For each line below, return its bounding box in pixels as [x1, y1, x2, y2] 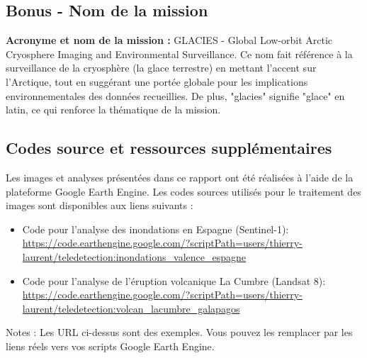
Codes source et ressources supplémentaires [6, 137, 332, 159]
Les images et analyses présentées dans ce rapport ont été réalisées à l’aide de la [6, 169, 354, 184]
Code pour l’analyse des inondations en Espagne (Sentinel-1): [22, 221, 289, 236]
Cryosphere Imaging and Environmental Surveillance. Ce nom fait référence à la [6, 46, 353, 61]
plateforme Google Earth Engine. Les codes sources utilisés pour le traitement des [6, 184, 361, 198]
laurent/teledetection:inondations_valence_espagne [22, 249, 247, 264]
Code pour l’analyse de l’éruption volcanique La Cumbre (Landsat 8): [22, 273, 326, 288]
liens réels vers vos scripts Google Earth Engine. [6, 338, 215, 353]
